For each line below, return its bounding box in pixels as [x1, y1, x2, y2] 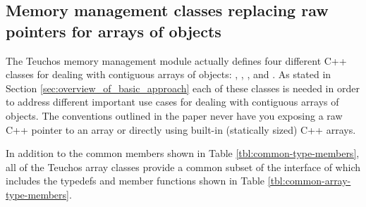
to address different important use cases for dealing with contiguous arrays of [6, 94, 339, 109]
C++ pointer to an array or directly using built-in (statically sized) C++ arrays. [6, 122, 356, 137]
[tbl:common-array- [267, 173, 351, 188]
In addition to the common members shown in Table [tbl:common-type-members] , [6, 146, 360, 161]
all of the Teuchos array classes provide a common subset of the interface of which [6, 159, 361, 174]
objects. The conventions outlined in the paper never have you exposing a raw [6, 108, 343, 123]
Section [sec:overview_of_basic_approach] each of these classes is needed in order [6, 80, 360, 95]
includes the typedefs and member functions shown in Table [6, 173, 265, 188]
